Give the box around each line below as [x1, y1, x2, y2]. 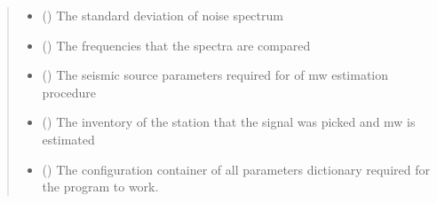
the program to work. [42, 177, 159, 196]
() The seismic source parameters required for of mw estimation [42, 66, 389, 84]
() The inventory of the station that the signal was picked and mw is [42, 113, 416, 131]
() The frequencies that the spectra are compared [42, 35, 311, 54]
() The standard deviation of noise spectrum [42, 6, 283, 24]
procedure [42, 82, 96, 101]
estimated [42, 129, 95, 148]
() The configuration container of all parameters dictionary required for [42, 160, 430, 178]
